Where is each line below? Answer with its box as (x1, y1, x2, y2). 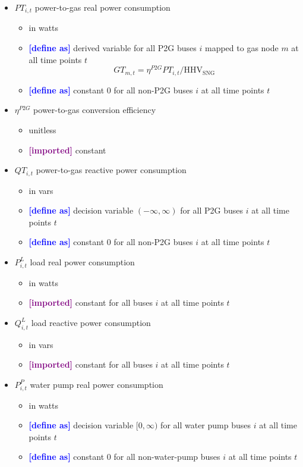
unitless (29, 123, 56, 136)
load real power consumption (30, 255, 135, 268)
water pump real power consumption (30, 378, 163, 390)
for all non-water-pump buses (113, 450, 220, 463)
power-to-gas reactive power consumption (36, 164, 187, 176)
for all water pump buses (160, 419, 251, 431)
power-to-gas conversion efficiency (33, 104, 156, 116)
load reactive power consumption (31, 316, 151, 328)
